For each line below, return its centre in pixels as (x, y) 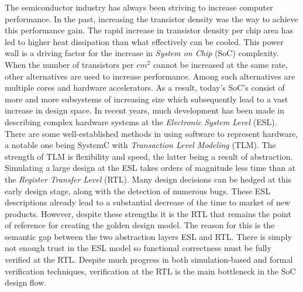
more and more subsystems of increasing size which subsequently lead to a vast (147, 99)
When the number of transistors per (69, 64)
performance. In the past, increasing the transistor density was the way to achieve (151, 18)
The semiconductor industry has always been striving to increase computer (139, 7)
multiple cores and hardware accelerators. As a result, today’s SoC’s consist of (145, 87)
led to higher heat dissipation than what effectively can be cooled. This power (144, 41)
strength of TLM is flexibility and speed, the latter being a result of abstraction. (149, 156)
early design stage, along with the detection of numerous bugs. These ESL (137, 190)
